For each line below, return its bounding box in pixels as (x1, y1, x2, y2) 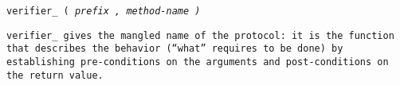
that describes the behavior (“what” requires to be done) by (6, 43, 343, 55)
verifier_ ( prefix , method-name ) (6, 6, 201, 17)
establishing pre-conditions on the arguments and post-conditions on (6, 56, 389, 68)
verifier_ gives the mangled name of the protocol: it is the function (6, 29, 394, 41)
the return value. (6, 69, 104, 81)
